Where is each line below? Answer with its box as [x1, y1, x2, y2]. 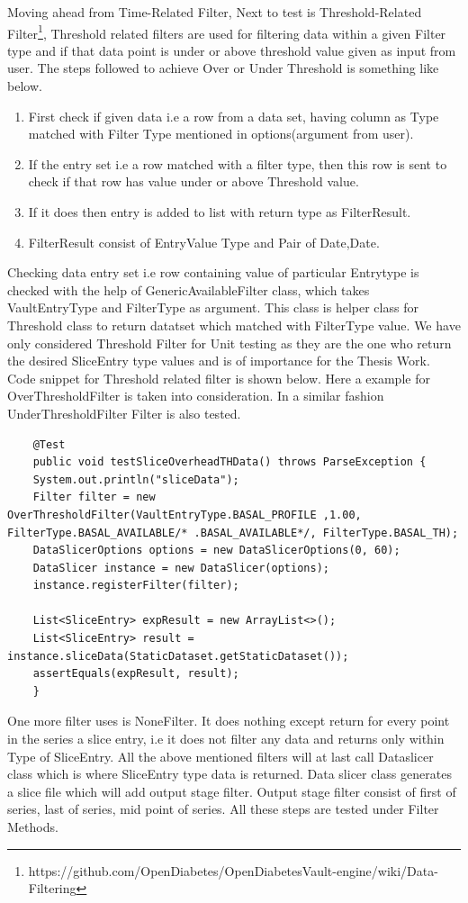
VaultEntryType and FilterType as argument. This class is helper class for [7, 298, 418, 317]
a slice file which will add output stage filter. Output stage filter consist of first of [7, 781, 456, 800]
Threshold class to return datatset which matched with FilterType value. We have [7, 315, 461, 334]
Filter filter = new [32, 491, 156, 504]
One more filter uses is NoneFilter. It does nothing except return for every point [7, 711, 450, 730]
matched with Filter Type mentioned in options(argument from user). [28, 124, 414, 143]
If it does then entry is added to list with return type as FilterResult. [28, 203, 411, 221]
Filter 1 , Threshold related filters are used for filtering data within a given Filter [7, 21, 446, 42]
